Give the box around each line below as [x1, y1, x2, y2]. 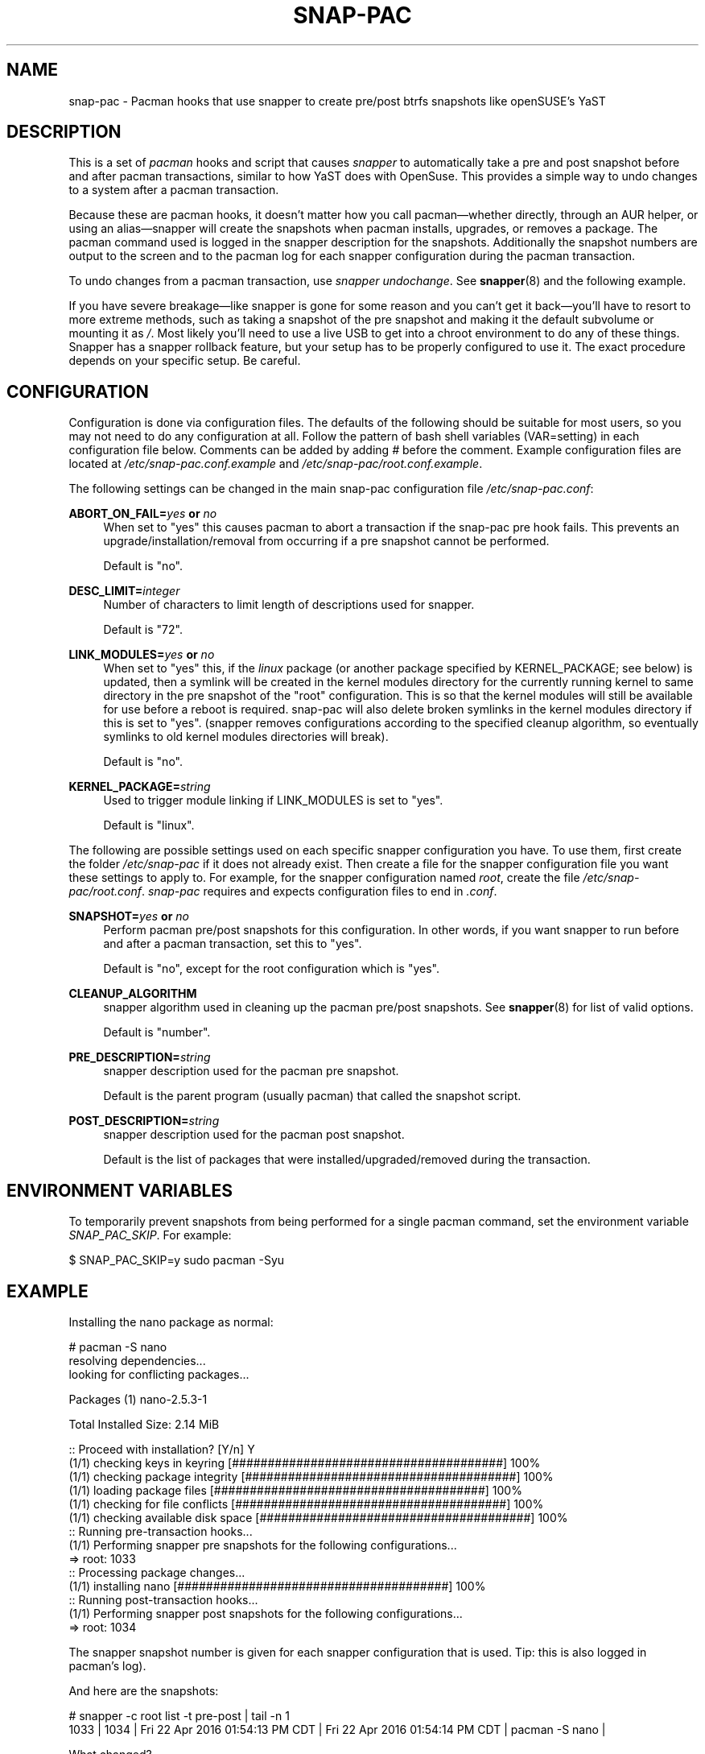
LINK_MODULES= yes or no [68, 647, 215, 662]
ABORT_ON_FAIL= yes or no [68, 507, 217, 521]
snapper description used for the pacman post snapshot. [103, 1127, 405, 1142]
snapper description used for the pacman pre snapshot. [103, 1064, 399, 1078]
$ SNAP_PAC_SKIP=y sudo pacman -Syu [68, 1253, 285, 1268]
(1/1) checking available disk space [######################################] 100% [68, 1510, 568, 1524]
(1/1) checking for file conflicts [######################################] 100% [68, 1496, 544, 1511]
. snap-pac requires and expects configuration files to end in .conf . [142, 884, 497, 899]
